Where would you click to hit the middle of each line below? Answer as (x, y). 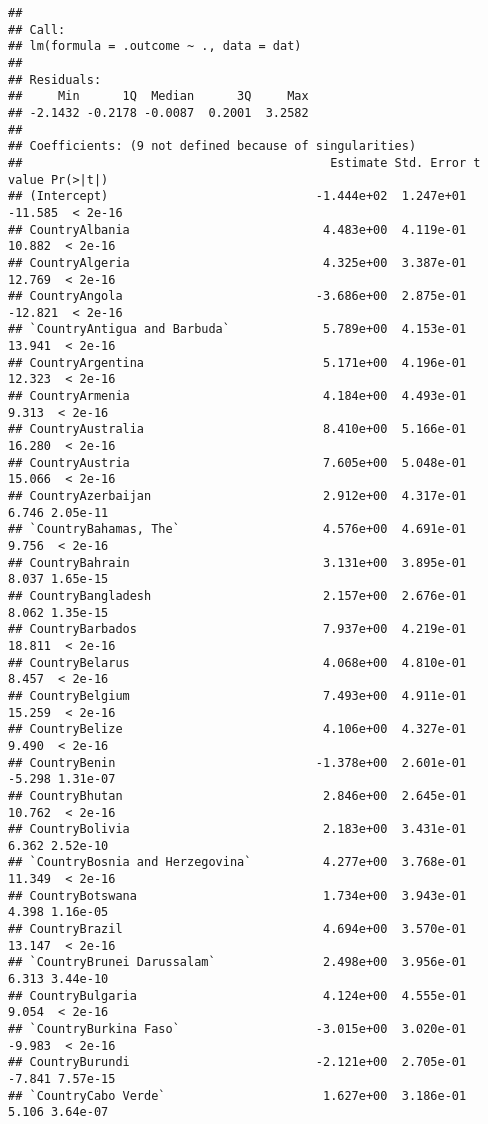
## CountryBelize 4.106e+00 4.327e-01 (237, 729)
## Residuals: (55, 79)
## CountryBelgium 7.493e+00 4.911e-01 (237, 695)
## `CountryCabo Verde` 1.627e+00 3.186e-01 (237, 1095)
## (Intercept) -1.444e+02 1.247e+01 (237, 196)
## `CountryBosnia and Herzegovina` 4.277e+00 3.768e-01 (237, 862)
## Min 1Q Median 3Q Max (158, 96)
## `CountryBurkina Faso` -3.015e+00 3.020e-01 (237, 1029)
